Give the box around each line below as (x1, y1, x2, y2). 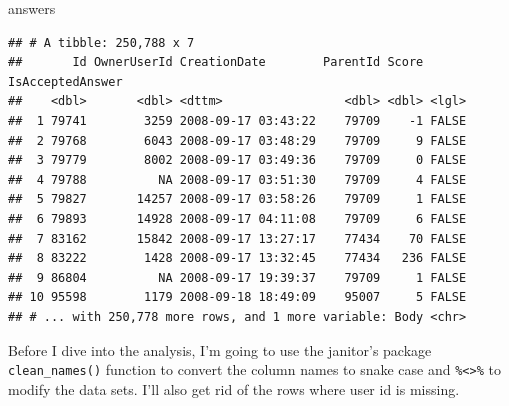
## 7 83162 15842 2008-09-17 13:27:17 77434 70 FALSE (8, 231, 467, 246)
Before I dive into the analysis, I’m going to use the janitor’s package (8, 339, 432, 360)
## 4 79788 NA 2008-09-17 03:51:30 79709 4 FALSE (8, 172, 467, 187)
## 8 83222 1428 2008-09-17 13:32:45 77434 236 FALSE (8, 251, 467, 266)
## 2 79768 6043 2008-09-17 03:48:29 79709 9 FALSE (8, 133, 467, 148)
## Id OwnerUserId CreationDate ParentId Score (8, 55, 424, 70)
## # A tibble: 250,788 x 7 (8, 35, 195, 50)
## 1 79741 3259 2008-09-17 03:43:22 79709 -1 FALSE (8, 113, 467, 128)
